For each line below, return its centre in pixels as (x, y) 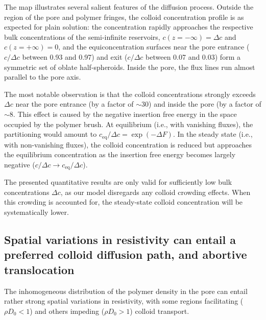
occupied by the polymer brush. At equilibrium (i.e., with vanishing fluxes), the (129, 124)
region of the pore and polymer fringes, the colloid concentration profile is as (124, 17)
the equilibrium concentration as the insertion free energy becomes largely (120, 154)
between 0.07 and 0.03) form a (193, 56)
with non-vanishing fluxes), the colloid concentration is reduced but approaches (128, 144)
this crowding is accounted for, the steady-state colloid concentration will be (124, 202)
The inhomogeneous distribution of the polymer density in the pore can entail (126, 291)
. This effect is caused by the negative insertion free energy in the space (125, 114)
